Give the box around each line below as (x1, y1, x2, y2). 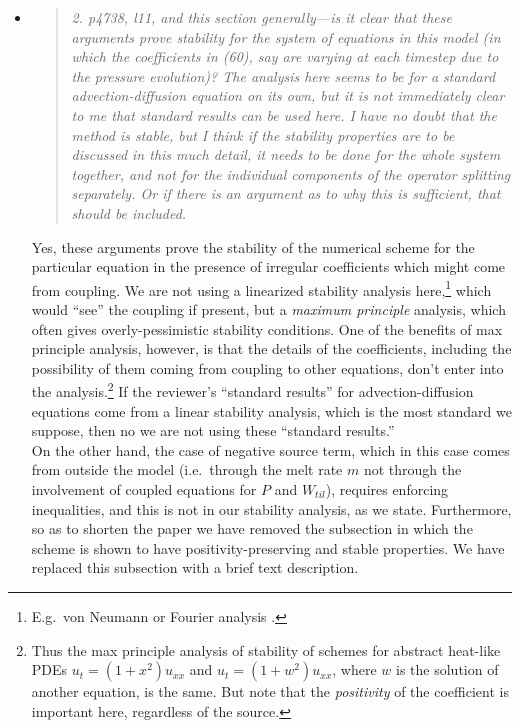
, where (332, 659, 377, 680)
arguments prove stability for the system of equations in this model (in (71, 26, 501, 47)
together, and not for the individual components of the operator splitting (71, 163, 511, 184)
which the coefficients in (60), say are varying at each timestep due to (71, 46, 499, 67)
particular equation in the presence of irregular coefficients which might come (31, 256, 506, 277)
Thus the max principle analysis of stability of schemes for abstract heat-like (31, 639, 501, 660)
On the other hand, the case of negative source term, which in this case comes (31, 439, 510, 460)
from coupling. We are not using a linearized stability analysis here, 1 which (31, 276, 492, 300)
